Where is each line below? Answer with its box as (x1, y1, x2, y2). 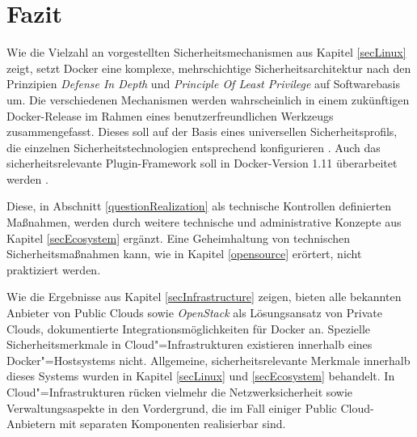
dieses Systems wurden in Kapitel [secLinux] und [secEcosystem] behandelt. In (6, 367, 395, 384)
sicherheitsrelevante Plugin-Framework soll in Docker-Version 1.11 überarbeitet (6, 155, 398, 172)
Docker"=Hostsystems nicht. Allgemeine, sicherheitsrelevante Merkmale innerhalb (6, 351, 411, 368)
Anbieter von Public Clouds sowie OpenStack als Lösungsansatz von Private (6, 304, 382, 321)
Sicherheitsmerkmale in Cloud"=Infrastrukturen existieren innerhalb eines (6, 336, 373, 353)
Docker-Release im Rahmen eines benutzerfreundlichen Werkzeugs (6, 107, 334, 124)
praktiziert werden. (6, 261, 101, 278)
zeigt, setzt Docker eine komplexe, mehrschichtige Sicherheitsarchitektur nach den (6, 59, 411, 76)
